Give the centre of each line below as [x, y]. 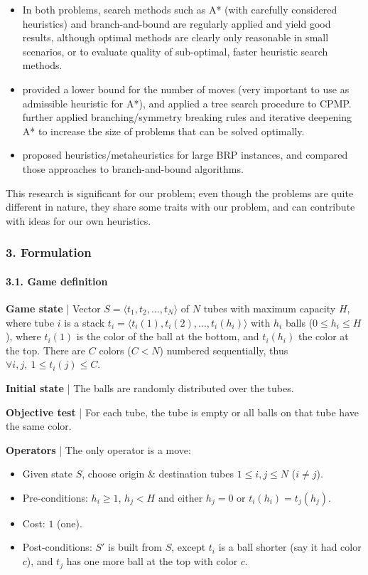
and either [180, 497]
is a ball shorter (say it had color [290, 547]
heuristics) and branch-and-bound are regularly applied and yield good [177, 23]
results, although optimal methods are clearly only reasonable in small [175, 37]
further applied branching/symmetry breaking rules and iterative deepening [187, 117]
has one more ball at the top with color [152, 561]
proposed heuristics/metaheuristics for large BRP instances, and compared [185, 155]
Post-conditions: [57, 547]
